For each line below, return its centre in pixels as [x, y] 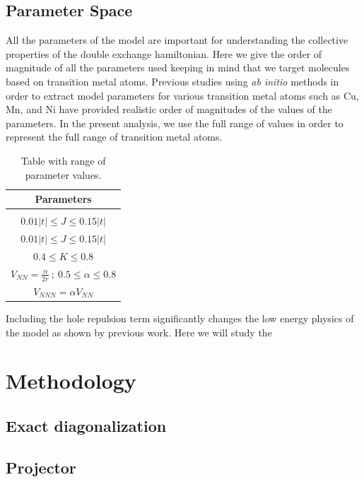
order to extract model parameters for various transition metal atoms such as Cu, [182, 95]
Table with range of [63, 160]
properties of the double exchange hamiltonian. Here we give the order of [164, 53]
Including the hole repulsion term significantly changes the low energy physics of [180, 318]
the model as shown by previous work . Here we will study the [139, 332]
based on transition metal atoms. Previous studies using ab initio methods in [172, 81]
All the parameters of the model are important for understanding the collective [177, 40]
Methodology [71, 381]
